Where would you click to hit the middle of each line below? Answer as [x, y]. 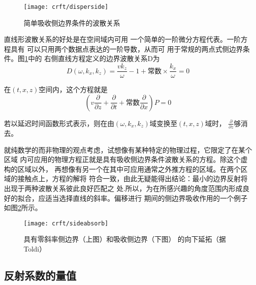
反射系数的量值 [40, 275]
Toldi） [35, 249]
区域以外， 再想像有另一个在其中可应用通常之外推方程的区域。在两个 [129, 169]
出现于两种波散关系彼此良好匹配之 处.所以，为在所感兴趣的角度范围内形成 [123, 188]
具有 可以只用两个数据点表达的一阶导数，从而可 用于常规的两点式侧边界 [127, 48]
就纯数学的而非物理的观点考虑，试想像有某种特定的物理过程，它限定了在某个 [128, 149]
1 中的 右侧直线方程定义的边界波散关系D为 [92, 58]
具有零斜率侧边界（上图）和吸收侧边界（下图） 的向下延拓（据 [125, 239]
